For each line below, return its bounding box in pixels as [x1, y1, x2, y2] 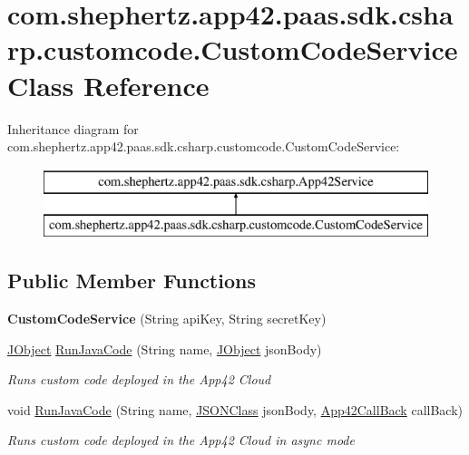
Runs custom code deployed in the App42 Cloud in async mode [7, 431, 355, 450]
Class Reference [7, 66, 210, 103]
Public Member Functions [7, 266, 256, 295]
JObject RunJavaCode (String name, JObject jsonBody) [7, 339, 322, 358]
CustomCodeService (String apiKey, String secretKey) [7, 309, 327, 328]
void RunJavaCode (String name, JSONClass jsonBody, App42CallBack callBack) [7, 400, 464, 419]
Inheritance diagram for [7, 119, 139, 138]
